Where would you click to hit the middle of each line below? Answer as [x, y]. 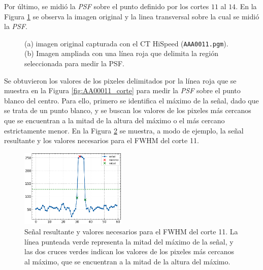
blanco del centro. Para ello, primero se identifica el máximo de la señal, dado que [131, 100]
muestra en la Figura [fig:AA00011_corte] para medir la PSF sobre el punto [122, 90]
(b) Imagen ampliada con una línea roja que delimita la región [121, 53]
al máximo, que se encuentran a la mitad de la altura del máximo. [127, 261]
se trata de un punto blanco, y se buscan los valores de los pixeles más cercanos [128, 110]
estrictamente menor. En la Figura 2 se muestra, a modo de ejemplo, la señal [124, 130]
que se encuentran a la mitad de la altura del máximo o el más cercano [114, 120]
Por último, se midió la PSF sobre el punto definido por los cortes [107, 6]
